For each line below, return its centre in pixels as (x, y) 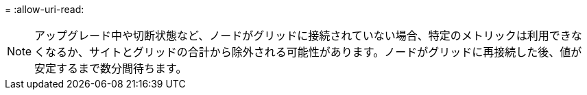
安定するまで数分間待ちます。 (111, 68)
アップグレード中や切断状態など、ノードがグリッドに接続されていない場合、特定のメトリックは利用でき (303, 36)
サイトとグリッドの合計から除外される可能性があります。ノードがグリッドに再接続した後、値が (335, 52)
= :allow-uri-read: (45, 9)
